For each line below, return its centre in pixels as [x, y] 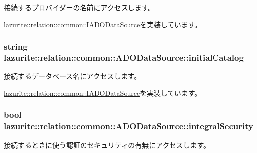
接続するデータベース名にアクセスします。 [73, 76]
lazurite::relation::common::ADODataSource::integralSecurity [128, 126]
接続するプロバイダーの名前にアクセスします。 [80, 7]
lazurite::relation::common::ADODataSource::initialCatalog [124, 58]
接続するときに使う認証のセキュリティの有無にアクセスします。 [107, 144]
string [16, 46]
